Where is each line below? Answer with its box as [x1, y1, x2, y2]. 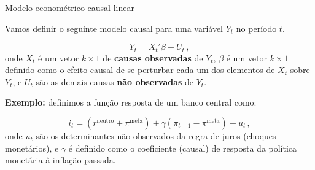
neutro [96, 117, 114, 124]
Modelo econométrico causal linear [5, 1, 134, 14]
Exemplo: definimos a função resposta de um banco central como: [5, 96, 257, 109]
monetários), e [5, 141, 59, 154]
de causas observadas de [103, 51, 203, 64]
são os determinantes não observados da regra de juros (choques [36, 129, 276, 142]
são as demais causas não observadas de [36, 75, 194, 88]
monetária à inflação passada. [5, 153, 116, 166]
